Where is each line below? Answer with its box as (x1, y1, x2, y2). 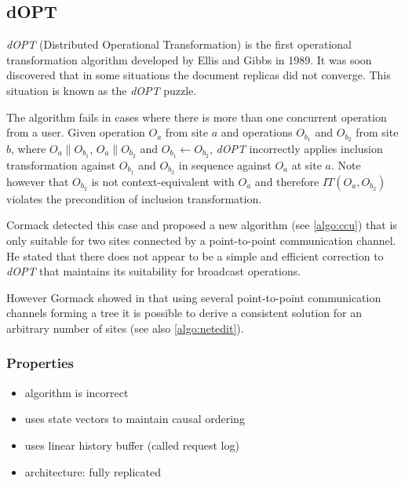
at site (291, 156, 322, 173)
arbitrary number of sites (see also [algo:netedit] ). (6, 319, 244, 336)
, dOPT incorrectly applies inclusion (209, 140, 383, 157)
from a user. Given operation (6, 124, 145, 140)
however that (6, 173, 69, 189)
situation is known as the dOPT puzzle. (6, 82, 197, 98)
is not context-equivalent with (91, 173, 235, 189)
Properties (6, 353, 74, 373)
